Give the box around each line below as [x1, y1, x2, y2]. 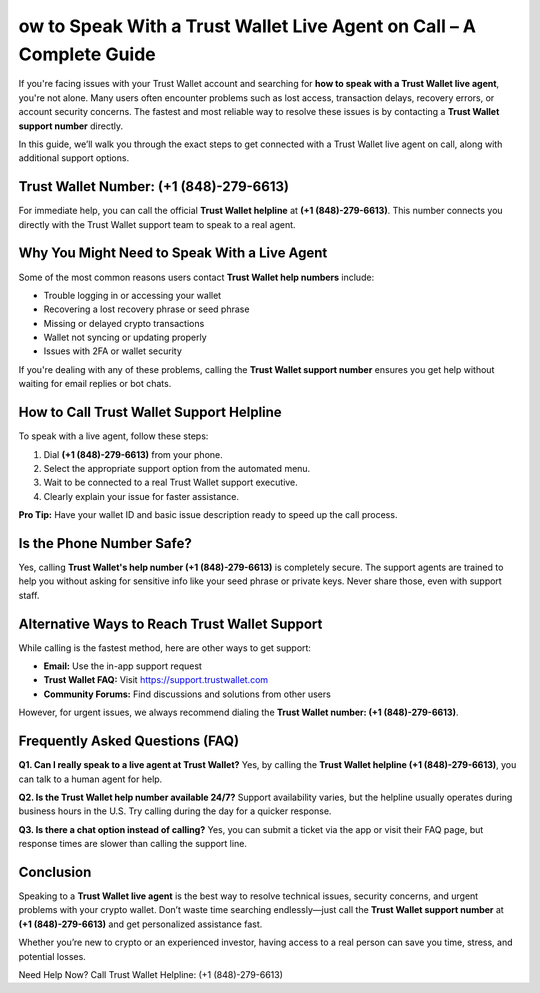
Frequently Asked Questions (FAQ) [18, 733, 240, 750]
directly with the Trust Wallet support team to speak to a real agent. [18, 218, 296, 230]
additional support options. [18, 152, 130, 164]
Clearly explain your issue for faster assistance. [43, 490, 240, 502]
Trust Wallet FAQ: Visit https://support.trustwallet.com [43, 674, 269, 686]
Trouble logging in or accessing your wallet [43, 289, 222, 301]
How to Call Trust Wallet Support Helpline [18, 404, 282, 421]
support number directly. [18, 120, 124, 132]
